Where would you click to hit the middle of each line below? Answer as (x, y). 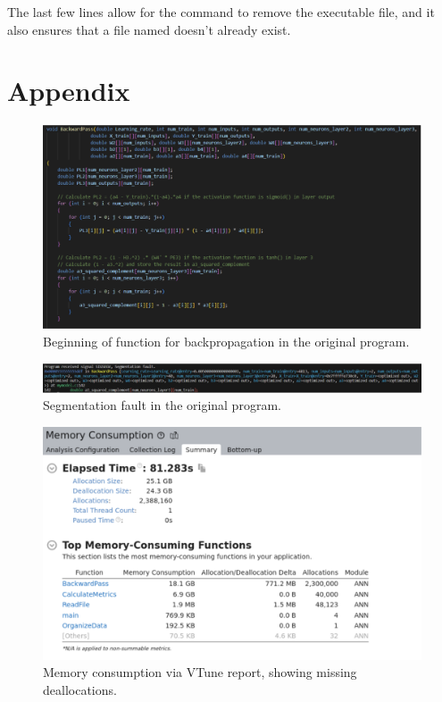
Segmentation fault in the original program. (162, 405)
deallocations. (80, 689)
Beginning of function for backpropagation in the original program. (226, 342)
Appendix (69, 91)
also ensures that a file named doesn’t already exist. (149, 29)
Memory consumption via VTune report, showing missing (200, 672)
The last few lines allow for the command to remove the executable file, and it (221, 12)
